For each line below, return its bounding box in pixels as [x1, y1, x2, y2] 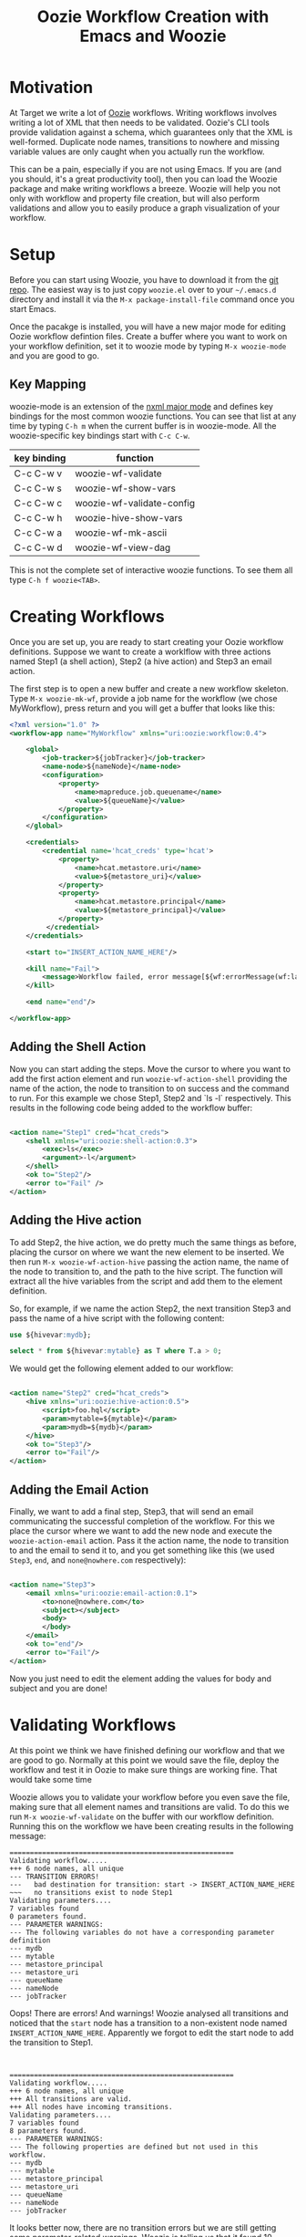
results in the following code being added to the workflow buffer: [9, 1102, 253, 1113]
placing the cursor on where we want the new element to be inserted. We [9, 1246, 285, 1257]
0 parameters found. [9, 1911, 88, 1921]
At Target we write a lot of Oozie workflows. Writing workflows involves [9, 107, 278, 118]
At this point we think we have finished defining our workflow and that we [9, 1744, 285, 1755]
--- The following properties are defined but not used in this [9, 2142, 259, 2151]
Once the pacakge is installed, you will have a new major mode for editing [9, 321, 286, 332]
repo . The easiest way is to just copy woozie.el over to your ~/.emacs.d [9, 284, 277, 295]
